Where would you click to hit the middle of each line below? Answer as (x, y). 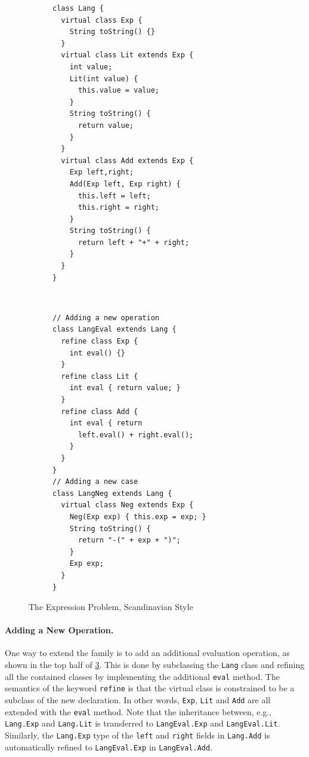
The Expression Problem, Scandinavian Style (111, 607)
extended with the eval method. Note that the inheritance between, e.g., (138, 711)
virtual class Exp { (102, 20)
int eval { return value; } (125, 388)
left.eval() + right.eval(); (136, 435)
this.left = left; (114, 196)
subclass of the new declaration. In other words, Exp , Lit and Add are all (138, 700)
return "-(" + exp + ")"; (129, 540)
